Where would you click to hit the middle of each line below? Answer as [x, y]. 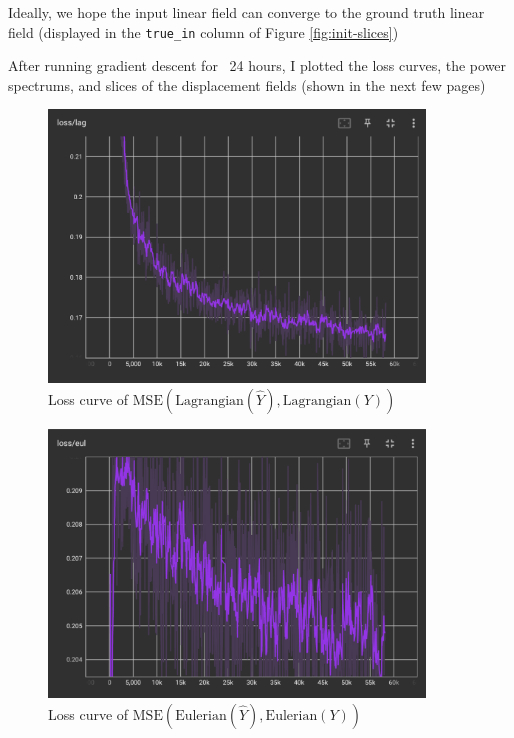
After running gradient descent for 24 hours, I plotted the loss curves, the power [257, 65]
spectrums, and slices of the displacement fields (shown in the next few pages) [247, 84]
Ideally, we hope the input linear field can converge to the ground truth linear [246, 12]
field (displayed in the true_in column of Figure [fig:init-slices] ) [203, 31]
